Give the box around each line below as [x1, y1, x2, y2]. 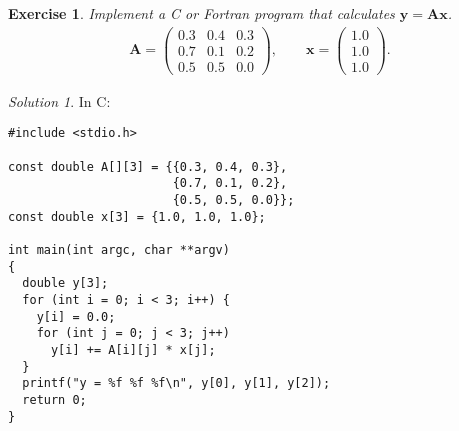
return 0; [22, 392, 87, 407]
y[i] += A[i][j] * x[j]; [50, 342, 216, 357]
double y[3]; [22, 276, 109, 291]
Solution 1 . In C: [8, 90, 111, 111]
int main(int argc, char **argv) [8, 242, 230, 257]
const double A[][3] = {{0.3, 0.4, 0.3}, [8, 159, 288, 174]
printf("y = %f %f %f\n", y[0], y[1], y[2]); [22, 376, 331, 391]
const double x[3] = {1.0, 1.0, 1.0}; [8, 209, 266, 224]
